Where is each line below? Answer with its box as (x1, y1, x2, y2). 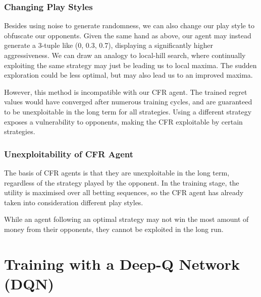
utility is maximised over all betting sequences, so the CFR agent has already (4, 187, 244, 198)
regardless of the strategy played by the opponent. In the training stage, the (4, 177, 239, 188)
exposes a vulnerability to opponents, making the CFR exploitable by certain (4, 116, 243, 127)
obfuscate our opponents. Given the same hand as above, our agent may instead (4, 30, 251, 40)
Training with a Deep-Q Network (4, 253, 240, 274)
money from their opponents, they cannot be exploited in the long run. (4, 223, 224, 234)
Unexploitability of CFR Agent (4, 147, 134, 160)
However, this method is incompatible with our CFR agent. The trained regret (4, 86, 247, 97)
